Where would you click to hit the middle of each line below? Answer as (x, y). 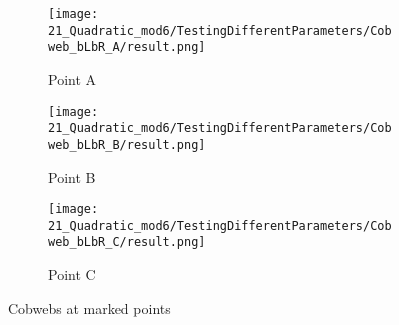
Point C (72, 274)
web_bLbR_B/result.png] (127, 144)
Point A (72, 78)
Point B (72, 176)
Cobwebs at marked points (89, 307)
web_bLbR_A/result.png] (127, 47)
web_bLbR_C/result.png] (127, 242)
